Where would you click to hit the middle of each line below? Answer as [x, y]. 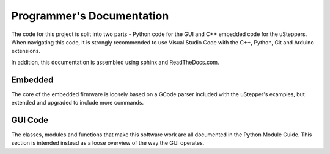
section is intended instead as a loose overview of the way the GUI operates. [108, 143]
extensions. [26, 51]
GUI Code [30, 120]
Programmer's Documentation [90, 16]
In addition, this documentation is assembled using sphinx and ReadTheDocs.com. [115, 62]
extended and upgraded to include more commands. [77, 103]
